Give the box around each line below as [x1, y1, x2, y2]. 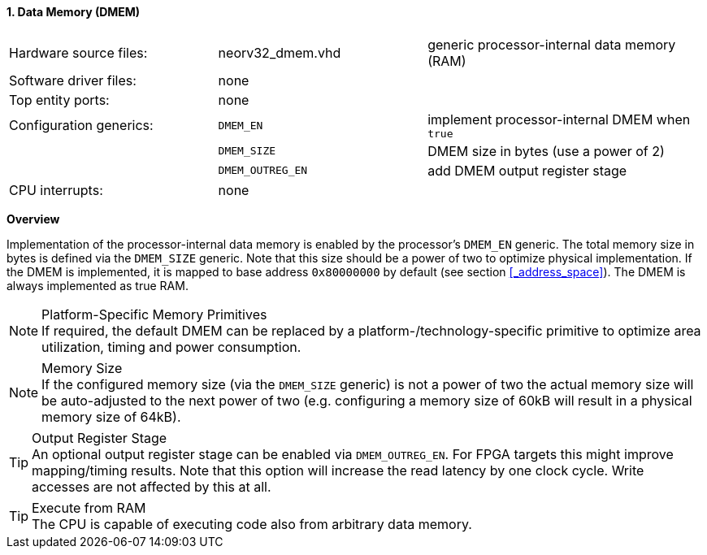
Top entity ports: [9, 91, 110, 108]
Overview [7, 211, 60, 226]
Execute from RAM [32, 499, 146, 516]
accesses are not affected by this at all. [32, 478, 271, 495]
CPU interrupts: [9, 181, 103, 198]
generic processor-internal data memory [427, 36, 676, 53]
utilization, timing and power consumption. [41, 338, 301, 355]
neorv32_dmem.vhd [218, 44, 341, 61]
